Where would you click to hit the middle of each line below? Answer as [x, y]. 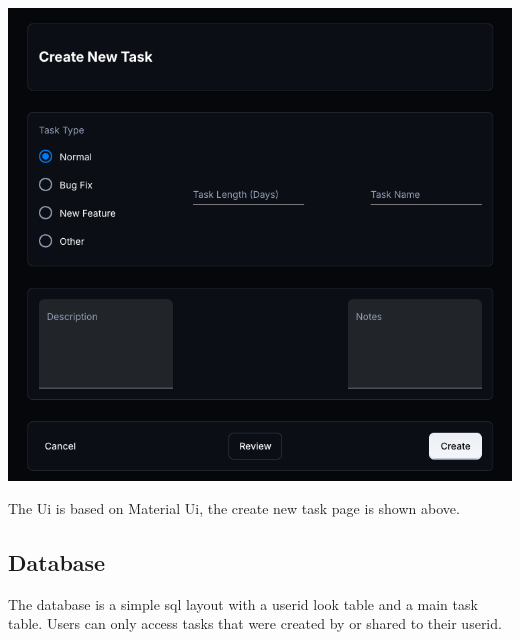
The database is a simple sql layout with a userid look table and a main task [243, 603]
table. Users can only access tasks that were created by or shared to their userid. [255, 623]
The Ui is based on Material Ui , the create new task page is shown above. [234, 508]
